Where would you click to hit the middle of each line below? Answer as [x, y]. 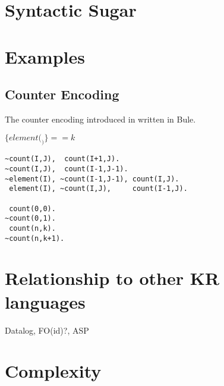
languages [45, 301]
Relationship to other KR [112, 278]
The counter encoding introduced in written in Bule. [100, 119]
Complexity [53, 371]
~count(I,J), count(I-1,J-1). [67, 169]
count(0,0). [32, 208]
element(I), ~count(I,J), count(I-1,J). [98, 189]
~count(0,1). [30, 219]
